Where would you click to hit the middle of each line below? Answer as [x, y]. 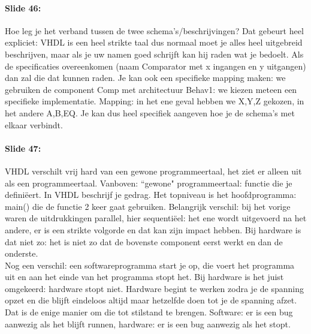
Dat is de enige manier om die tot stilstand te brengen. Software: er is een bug [149, 312]
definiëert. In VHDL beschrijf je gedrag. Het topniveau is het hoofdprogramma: [151, 195]
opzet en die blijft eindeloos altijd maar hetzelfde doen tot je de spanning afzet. [151, 300]
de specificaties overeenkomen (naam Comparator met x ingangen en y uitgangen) [155, 66]
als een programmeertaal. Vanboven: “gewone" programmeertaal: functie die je [149, 183]
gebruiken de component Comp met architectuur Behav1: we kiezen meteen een [151, 89]
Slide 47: [23, 148]
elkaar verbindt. [34, 124]
